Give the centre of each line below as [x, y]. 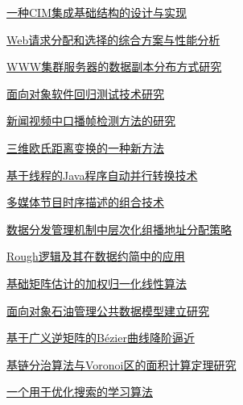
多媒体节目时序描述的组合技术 [85, 202]
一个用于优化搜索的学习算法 [80, 392]
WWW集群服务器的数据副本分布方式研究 [114, 67]
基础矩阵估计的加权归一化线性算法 [97, 283]
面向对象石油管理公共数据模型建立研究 [108, 310]
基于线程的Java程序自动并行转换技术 [102, 175]
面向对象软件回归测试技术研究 [85, 93]
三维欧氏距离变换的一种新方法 [85, 147]
